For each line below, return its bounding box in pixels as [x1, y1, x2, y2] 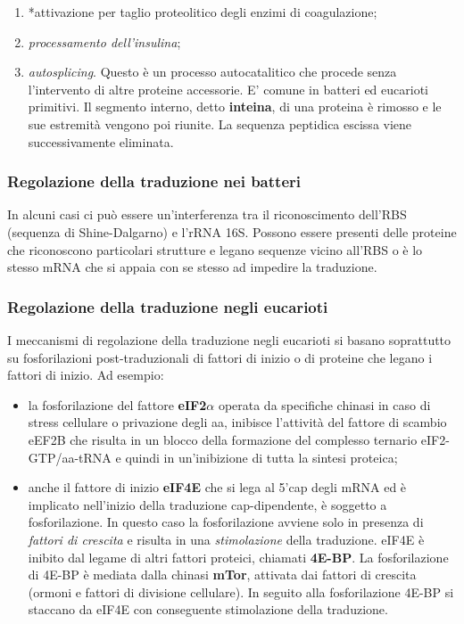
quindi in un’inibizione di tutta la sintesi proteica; [125, 447, 398, 466]
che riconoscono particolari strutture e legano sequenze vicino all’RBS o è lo [7, 240, 423, 259]
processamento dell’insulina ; [28, 32, 181, 51]
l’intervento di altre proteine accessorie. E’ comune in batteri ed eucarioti [28, 79, 428, 98]
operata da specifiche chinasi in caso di [218, 395, 431, 414]
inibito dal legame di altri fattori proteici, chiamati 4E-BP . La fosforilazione [28, 547, 449, 566]
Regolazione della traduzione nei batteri [7, 170, 301, 193]
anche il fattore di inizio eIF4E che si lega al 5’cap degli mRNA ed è [28, 478, 407, 497]
